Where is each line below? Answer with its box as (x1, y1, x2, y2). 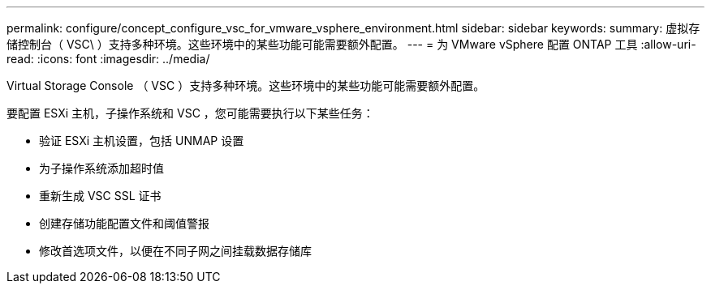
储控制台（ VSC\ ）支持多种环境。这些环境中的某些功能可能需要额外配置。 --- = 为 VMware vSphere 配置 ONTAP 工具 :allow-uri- (6, 37, 696, 51)
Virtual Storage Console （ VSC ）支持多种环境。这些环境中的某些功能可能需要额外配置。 (6, 79, 485, 92)
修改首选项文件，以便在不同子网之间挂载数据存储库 (39, 244, 312, 258)
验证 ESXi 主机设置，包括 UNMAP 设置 (39, 134, 244, 147)
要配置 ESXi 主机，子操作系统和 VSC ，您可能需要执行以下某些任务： (6, 106, 374, 120)
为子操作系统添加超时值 (39, 161, 164, 175)
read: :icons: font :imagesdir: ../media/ (6, 52, 210, 66)
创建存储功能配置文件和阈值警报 (39, 216, 209, 230)
